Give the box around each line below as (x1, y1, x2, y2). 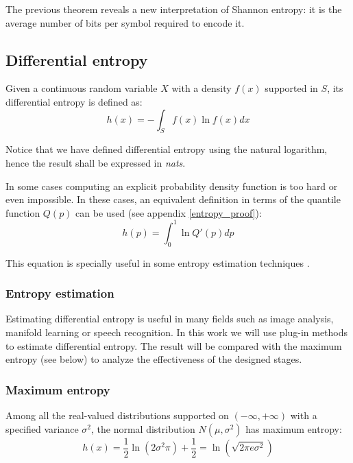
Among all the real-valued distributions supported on (5, 408, 229, 423)
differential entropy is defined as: (5, 94, 143, 108)
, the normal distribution (91, 421, 195, 436)
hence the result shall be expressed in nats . (5, 155, 186, 169)
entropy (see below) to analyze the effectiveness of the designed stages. (5, 352, 302, 366)
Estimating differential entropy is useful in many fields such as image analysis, (5, 311, 334, 326)
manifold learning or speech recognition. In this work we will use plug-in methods (5, 325, 348, 340)
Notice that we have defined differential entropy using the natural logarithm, (5, 142, 328, 156)
